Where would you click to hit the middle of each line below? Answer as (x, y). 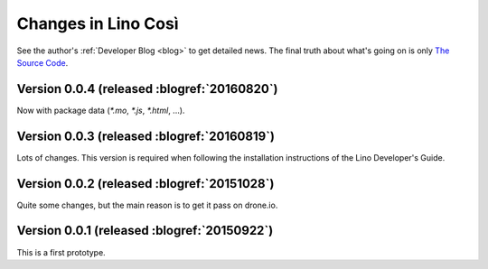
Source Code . (42, 62)
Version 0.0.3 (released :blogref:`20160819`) (146, 136)
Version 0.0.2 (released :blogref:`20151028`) (145, 184)
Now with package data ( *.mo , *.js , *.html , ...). (101, 110)
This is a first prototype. (61, 252)
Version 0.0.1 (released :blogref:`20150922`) (145, 231)
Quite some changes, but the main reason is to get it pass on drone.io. (147, 205)
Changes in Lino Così (98, 23)
